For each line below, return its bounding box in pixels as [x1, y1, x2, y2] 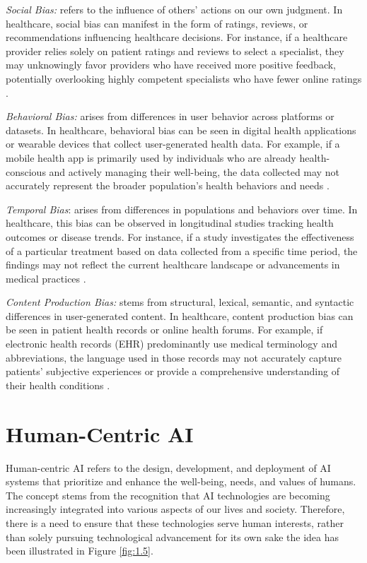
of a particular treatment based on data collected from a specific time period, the [6, 243, 358, 258]
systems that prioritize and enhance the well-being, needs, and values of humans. [6, 474, 356, 489]
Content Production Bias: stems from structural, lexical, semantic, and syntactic [6, 295, 354, 309]
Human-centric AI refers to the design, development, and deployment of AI [6, 460, 331, 475]
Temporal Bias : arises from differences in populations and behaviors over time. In [6, 201, 358, 216]
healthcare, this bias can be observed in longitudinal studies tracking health [6, 215, 334, 230]
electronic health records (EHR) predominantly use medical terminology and [6, 336, 337, 351]
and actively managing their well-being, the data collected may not [49, 164, 339, 179]
